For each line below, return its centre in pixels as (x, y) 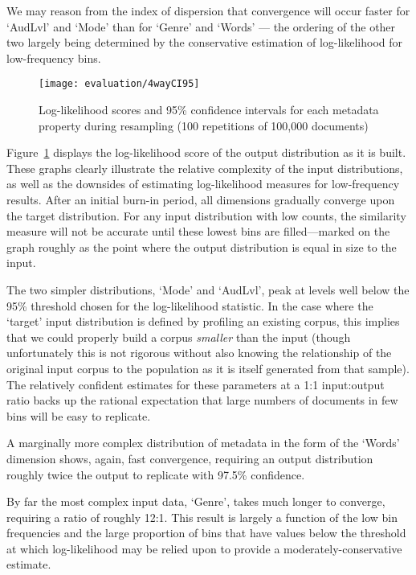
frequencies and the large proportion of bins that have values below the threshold (206, 533)
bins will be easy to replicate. (79, 415)
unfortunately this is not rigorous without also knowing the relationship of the (199, 353)
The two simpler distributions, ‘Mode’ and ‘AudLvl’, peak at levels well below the (208, 289)
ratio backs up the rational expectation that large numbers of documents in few (202, 400)
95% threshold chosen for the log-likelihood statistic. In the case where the (190, 305)
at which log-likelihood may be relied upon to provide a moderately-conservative (204, 548)
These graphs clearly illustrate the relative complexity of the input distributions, (205, 168)
